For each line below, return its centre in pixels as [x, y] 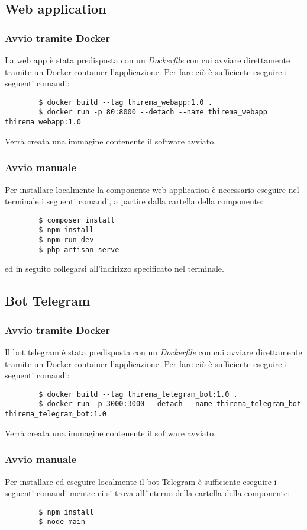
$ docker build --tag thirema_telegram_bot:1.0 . [138, 394]
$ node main [62, 522]
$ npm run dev [66, 240]
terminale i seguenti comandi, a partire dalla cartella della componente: [134, 201]
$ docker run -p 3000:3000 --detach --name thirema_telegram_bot [170, 404]
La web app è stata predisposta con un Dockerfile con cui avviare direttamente [148, 60]
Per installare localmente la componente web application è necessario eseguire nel [152, 189]
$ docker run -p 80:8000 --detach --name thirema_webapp [153, 112]
